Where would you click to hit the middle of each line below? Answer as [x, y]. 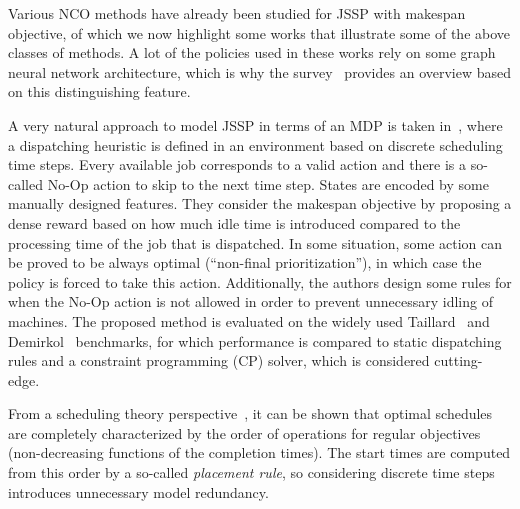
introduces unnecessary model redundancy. [138, 491]
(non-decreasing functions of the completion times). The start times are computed [259, 452]
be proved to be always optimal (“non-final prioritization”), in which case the [245, 262]
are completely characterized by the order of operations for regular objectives [244, 432]
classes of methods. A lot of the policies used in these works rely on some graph [252, 52]
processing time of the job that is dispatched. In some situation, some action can [255, 242]
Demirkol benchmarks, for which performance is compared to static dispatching [255, 340]
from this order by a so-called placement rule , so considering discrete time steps [251, 472]
